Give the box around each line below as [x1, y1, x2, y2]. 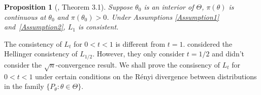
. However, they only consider [92, 48, 185, 59]
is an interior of [144, 2, 194, 12]
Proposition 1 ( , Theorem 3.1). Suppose [4, 2, 133, 12]
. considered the [183, 38, 233, 49]
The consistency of [4, 38, 62, 49]
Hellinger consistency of [4, 48, 78, 59]
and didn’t [212, 48, 245, 59]
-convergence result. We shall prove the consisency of [55, 59, 220, 70]
